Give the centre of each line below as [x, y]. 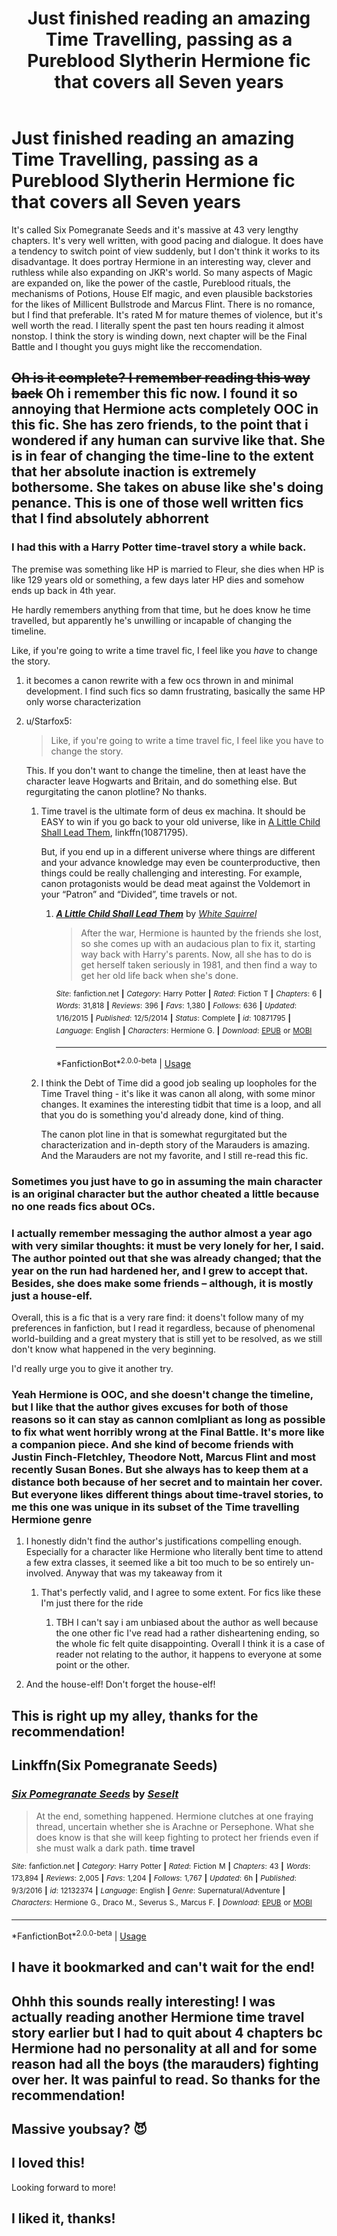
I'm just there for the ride [92, 1603]
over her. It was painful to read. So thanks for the [166, 2079]
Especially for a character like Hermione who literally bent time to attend [174, 1552]
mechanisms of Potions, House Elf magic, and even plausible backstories [162, 293]
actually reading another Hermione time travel [158, 2017]
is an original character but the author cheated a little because [165, 1194]
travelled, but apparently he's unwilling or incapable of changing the [152, 620]
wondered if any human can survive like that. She [168, 440]
